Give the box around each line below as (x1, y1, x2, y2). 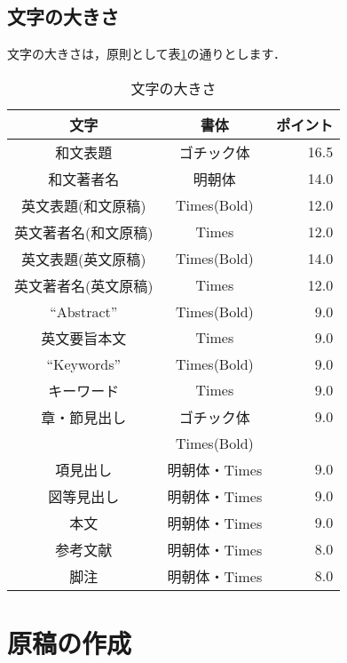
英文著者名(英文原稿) (14, 275, 154, 296)
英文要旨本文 (41, 327, 127, 348)
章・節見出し (41, 406, 127, 427)
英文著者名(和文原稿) (14, 221, 154, 243)
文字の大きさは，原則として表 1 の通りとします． (7, 44, 287, 63)
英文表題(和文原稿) (21, 195, 146, 216)
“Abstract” (50, 300, 118, 322)
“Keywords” (46, 353, 122, 374)
